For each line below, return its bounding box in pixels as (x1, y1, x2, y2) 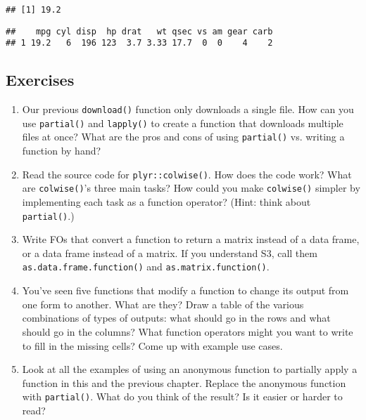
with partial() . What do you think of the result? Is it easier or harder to (22, 389, 343, 404)
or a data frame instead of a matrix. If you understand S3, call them (22, 245, 317, 260)
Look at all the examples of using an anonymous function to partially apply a (22, 362, 358, 376)
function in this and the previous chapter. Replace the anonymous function (22, 375, 346, 390)
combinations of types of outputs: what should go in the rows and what (22, 310, 331, 325)
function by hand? (22, 143, 101, 158)
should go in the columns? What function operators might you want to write (22, 324, 353, 339)
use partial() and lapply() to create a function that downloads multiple (22, 115, 343, 130)
